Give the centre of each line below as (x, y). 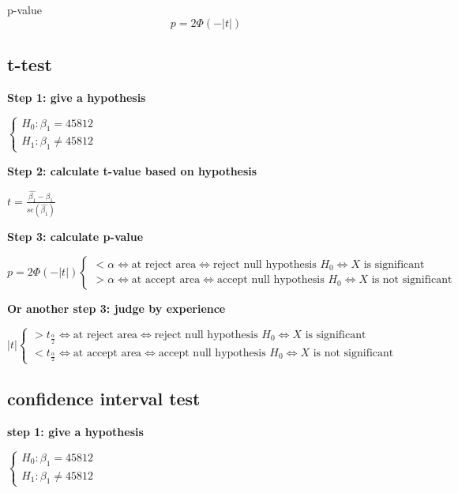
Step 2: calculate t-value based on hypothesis (132, 170)
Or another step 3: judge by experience (116, 308)
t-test (30, 64)
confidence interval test (104, 399)
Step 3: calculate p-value (75, 237)
